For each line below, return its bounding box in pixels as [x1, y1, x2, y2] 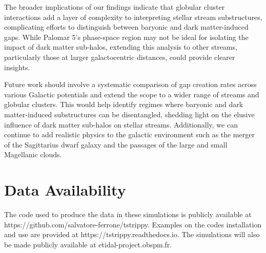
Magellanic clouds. [4, 149, 62, 160]
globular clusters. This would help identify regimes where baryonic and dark [4, 99, 243, 110]
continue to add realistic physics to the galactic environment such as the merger [4, 129, 255, 140]
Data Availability [4, 179, 126, 200]
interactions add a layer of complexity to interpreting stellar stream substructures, [4, 11, 262, 22]
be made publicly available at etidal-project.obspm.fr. [4, 239, 172, 249]
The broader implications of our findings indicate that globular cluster [4, 2, 225, 12]
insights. [4, 61, 30, 72]
